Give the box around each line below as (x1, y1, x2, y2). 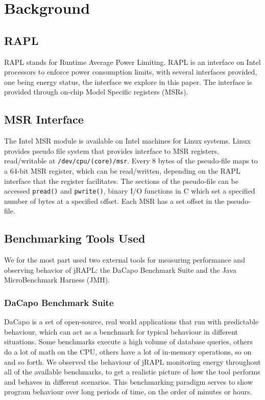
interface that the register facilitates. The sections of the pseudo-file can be (4, 175, 238, 186)
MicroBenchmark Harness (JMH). (4, 274, 110, 285)
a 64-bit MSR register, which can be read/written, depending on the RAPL (4, 166, 240, 176)
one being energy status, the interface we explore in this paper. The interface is (4, 76, 252, 87)
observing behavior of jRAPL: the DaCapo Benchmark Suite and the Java (4, 264, 236, 275)
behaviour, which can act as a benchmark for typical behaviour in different (4, 326, 238, 337)
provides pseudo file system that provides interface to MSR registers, (4, 145, 219, 156)
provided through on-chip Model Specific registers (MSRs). (4, 86, 188, 97)
